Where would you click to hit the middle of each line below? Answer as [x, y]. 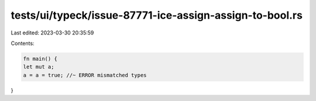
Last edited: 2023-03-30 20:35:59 [52, 33]
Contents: [23, 43]
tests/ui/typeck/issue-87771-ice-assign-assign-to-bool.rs [157, 15]
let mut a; [39, 67]
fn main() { [40, 59]
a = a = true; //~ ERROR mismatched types [85, 75]
